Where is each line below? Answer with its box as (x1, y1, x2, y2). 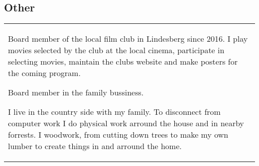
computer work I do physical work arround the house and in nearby (8, 117, 244, 129)
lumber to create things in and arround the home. (8, 140, 182, 152)
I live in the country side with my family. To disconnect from (8, 106, 221, 118)
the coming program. (8, 67, 81, 79)
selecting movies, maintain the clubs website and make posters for (8, 56, 238, 68)
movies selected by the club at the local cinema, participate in (8, 44, 225, 56)
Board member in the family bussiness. (8, 86, 144, 98)
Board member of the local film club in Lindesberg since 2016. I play (8, 33, 248, 45)
